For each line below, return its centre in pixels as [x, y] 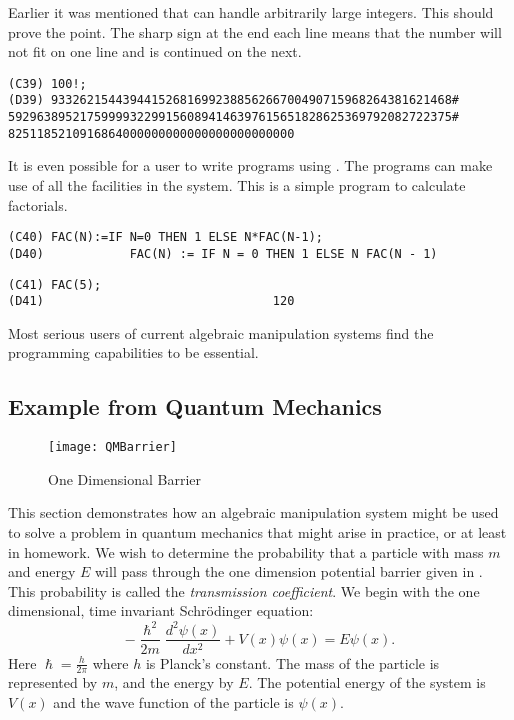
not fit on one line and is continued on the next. [155, 51]
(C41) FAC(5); [55, 284]
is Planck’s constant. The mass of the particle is [292, 662]
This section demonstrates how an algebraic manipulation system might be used [253, 512]
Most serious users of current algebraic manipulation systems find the [221, 332]
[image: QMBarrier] [112, 447]
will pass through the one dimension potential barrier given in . [289, 571]
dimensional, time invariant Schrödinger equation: [161, 610]
